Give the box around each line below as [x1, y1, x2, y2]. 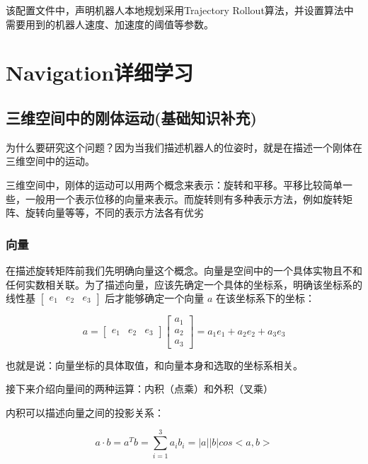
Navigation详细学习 [6, 58, 194, 87]
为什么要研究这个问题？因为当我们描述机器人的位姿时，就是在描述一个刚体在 [6, 139, 362, 154]
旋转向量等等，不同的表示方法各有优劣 [25, 205, 204, 220]
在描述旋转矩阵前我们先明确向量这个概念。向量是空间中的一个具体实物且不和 [6, 262, 362, 277]
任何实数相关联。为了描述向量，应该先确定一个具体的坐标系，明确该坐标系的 [6, 277, 362, 291]
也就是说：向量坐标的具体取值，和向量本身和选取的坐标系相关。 [6, 357, 303, 372]
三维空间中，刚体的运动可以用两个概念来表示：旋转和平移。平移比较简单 [6, 177, 343, 192]
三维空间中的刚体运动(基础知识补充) [6, 106, 257, 128]
